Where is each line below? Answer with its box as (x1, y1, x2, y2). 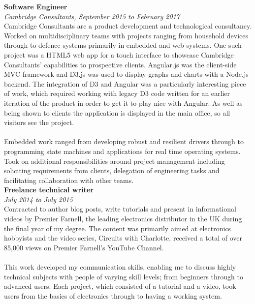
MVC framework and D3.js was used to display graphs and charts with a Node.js (4, 69, 249, 79)
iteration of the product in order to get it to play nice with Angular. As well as (4, 97, 243, 108)
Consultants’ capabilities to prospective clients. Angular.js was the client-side (4, 59, 237, 69)
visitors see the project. (4, 117, 74, 127)
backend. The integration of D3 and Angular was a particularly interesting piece (4, 78, 246, 89)
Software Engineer (4, 1, 67, 11)
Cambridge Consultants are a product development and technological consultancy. (4, 21, 252, 31)
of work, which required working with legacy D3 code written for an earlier (4, 88, 230, 98)
